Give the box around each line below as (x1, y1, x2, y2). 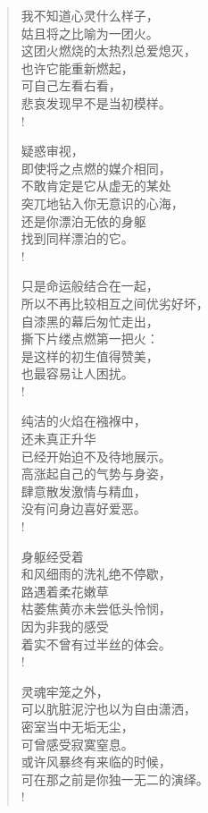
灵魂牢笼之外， (21, 682, 109, 700)
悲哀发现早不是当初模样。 (21, 93, 171, 112)
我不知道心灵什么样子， (21, 6, 159, 24)
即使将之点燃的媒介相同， (21, 158, 171, 177)
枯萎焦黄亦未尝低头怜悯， (21, 599, 171, 618)
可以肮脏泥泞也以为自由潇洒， (21, 699, 196, 718)
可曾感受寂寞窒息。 (21, 734, 134, 753)
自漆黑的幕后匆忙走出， (21, 311, 159, 330)
